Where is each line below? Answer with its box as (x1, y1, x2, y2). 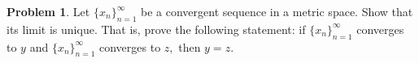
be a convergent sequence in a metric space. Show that (141, 3, 413, 19)
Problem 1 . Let (7, 3, 90, 19)
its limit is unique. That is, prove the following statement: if (7, 20, 306, 37)
